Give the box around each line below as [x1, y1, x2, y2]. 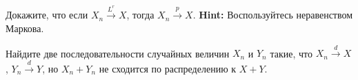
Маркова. [6, 21, 44, 35]
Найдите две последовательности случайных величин [6, 46, 230, 60]
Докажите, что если [6, 8, 88, 22]
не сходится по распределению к [99, 61, 237, 75]
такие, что [270, 46, 312, 60]
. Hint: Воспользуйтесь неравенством [192, 8, 353, 22]
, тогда [126, 8, 155, 22]
